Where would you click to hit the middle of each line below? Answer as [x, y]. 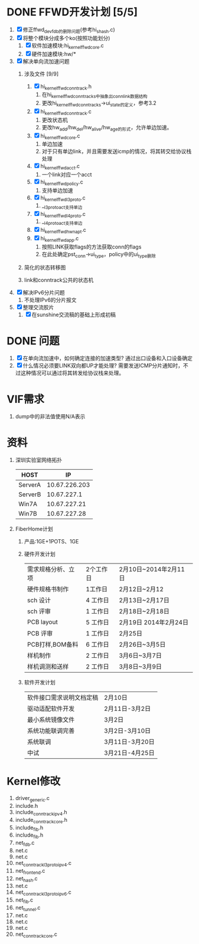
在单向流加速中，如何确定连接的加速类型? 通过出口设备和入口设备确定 [107, 358]
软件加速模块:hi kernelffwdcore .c [68, 46]
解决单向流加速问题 [46, 61]
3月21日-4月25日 [129, 753]
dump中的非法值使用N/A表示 [50, 417]
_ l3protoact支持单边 [62, 206]
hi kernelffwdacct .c [60, 167]
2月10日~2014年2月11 [152, 569]
